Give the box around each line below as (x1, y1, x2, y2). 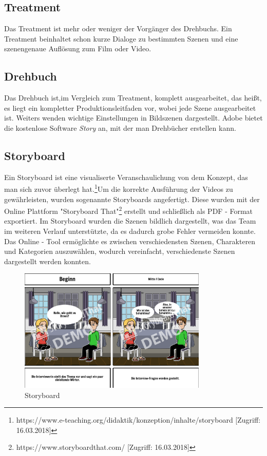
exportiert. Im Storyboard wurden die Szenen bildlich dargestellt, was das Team (4, 215, 256, 226)
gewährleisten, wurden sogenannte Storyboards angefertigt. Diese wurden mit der (4, 193, 260, 204)
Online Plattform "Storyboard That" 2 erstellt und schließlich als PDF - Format (4, 204, 253, 216)
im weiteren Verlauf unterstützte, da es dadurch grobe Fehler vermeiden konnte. (4, 226, 256, 236)
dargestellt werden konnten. (4, 255, 91, 266)
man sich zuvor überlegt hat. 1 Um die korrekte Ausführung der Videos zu (4, 182, 233, 194)
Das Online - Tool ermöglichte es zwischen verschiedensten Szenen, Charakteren (4, 235, 256, 246)
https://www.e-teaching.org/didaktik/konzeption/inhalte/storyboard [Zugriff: (16, 414, 261, 425)
